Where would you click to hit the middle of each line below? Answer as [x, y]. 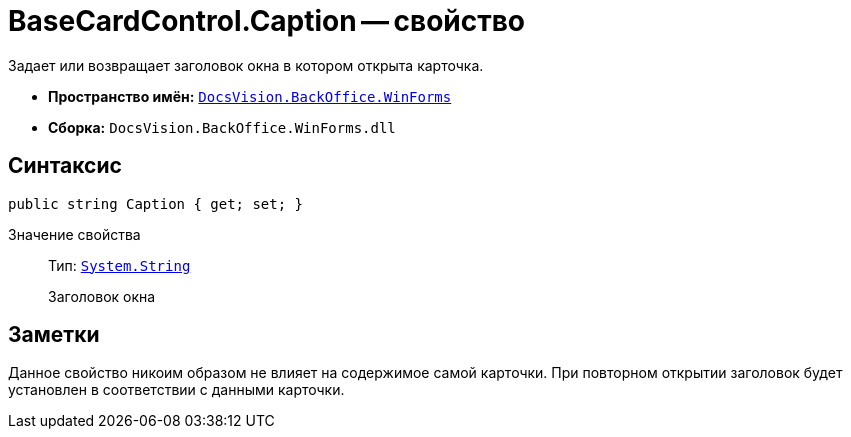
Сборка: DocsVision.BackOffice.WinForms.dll [222, 127]
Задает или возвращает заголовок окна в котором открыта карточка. [246, 65]
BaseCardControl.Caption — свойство [267, 21]
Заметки [54, 335]
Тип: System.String [119, 265]
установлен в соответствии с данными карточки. [176, 390]
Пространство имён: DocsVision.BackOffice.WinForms [250, 96]
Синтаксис [65, 166]
